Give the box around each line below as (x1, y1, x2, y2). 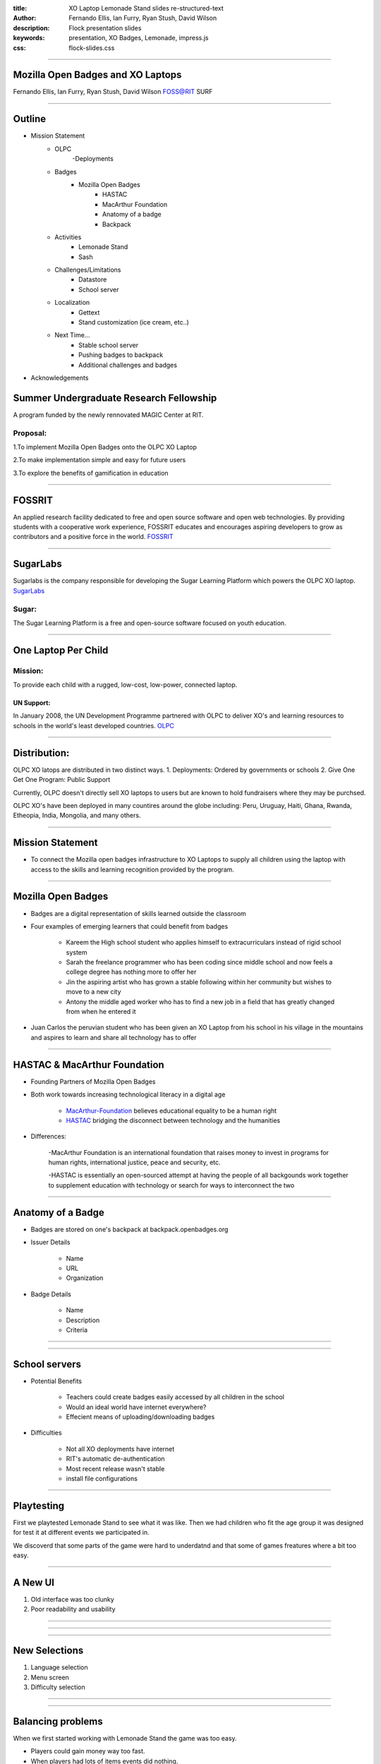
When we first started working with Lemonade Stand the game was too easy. (13, 1734, 237, 1742)
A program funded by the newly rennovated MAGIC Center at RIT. (13, 410, 204, 419)
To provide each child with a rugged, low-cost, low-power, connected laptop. (13, 681, 238, 689)
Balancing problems (13, 1715, 103, 1727)
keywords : (13, 34, 45, 42)
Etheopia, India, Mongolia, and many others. (13, 811, 141, 820)
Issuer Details (30, 1238, 71, 1247)
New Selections (13, 1645, 84, 1657)
